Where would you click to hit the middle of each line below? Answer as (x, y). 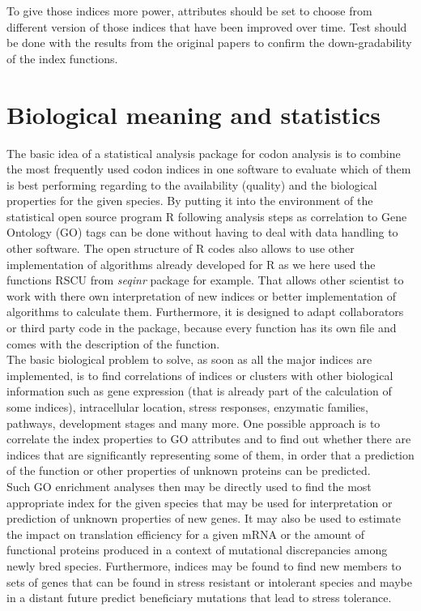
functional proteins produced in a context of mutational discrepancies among (197, 550)
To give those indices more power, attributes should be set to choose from (189, 11)
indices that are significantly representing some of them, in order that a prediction (210, 454)
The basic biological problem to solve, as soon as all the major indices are (189, 359)
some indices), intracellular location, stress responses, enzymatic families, (187, 407)
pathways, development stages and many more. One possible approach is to (193, 423)
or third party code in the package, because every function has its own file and (202, 328)
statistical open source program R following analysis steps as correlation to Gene (207, 216)
